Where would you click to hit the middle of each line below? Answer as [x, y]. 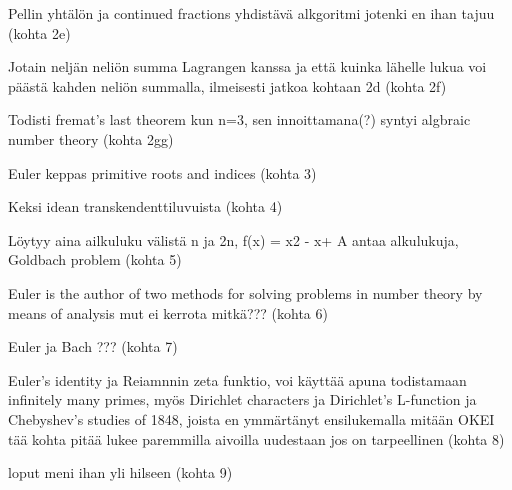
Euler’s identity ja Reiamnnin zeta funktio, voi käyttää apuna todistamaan [237, 379]
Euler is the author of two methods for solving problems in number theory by [245, 292]
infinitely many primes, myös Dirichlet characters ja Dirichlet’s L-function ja [242, 399]
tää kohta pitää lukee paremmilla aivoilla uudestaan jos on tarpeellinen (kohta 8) [256, 438]
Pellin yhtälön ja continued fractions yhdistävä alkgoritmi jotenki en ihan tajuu [251, 13]
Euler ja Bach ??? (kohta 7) [93, 346]
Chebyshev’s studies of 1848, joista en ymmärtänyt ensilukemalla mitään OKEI [251, 418]
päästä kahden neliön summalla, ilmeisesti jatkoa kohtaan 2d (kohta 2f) [227, 85]
